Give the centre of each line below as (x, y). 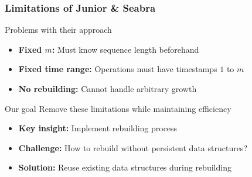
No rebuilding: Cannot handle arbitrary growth (108, 88)
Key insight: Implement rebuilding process (98, 128)
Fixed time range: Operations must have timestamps (118, 69)
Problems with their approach (58, 30)
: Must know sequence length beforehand (125, 49)
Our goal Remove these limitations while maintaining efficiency (118, 108)
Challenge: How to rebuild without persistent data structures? (133, 147)
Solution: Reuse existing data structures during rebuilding (125, 167)
